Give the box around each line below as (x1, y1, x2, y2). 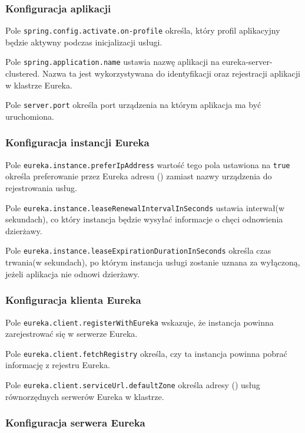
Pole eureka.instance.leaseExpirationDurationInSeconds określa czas (5, 244, 271, 257)
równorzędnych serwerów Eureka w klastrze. (5, 390, 164, 402)
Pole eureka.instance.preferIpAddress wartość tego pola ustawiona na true (5, 158, 290, 170)
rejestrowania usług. (5, 182, 77, 194)
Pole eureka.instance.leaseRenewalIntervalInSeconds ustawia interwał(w (5, 201, 285, 214)
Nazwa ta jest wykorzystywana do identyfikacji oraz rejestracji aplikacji (42, 67, 300, 80)
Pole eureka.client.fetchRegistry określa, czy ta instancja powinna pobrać (5, 347, 287, 359)
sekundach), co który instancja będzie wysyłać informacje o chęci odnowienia (5, 213, 283, 225)
